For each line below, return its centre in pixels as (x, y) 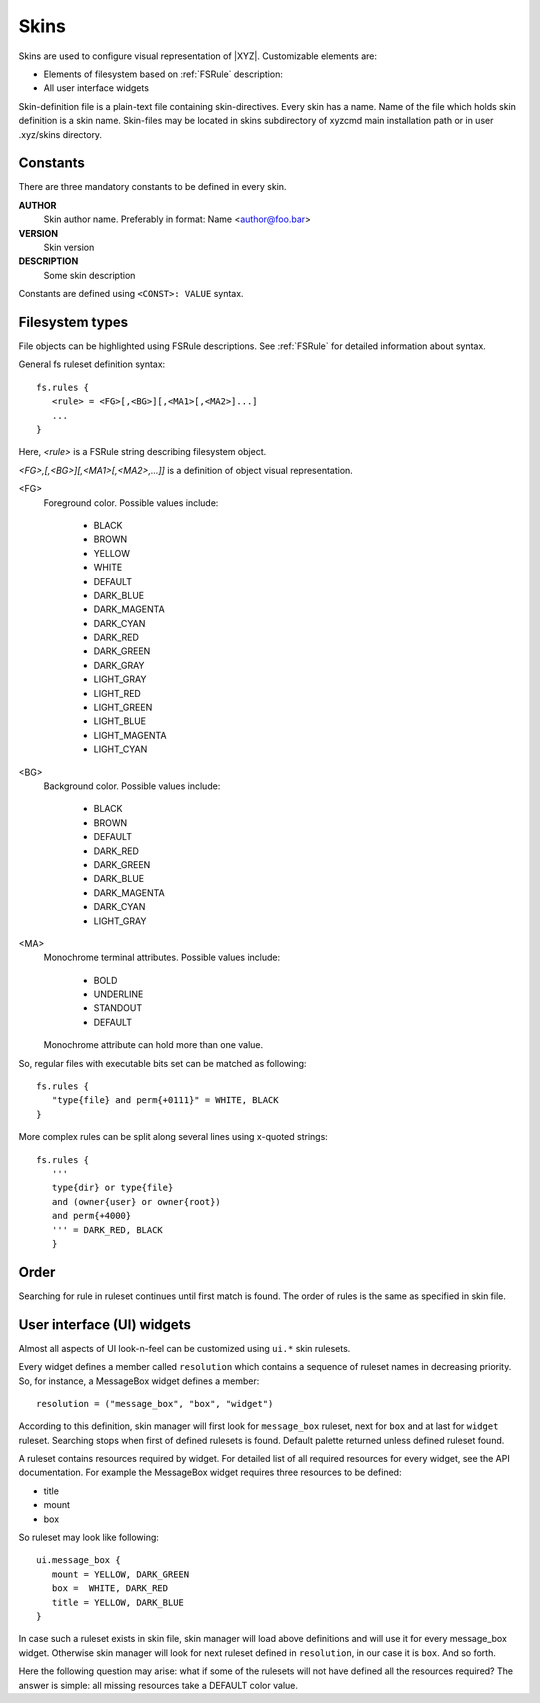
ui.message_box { (78, 1560)
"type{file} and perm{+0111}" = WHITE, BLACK (165, 1100)
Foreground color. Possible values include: (131, 502)
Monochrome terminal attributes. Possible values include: (162, 957)
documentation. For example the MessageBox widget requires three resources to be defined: (210, 1472)
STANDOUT (118, 1008)
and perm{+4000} (91, 1216)
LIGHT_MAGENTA (130, 735)
